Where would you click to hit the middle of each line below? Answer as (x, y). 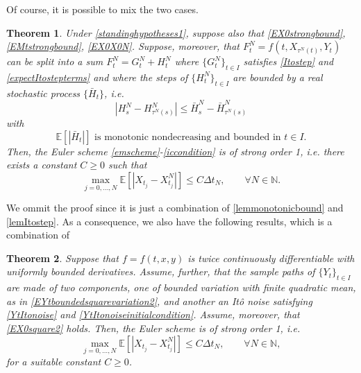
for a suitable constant (54, 361)
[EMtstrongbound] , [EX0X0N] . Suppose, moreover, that (123, 46)
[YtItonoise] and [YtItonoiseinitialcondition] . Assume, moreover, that (153, 314)
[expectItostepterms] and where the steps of (97, 77)
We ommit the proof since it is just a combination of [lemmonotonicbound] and (175, 208)
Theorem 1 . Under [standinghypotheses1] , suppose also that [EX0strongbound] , (176, 32)
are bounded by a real (278, 77)
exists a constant (42, 165)
